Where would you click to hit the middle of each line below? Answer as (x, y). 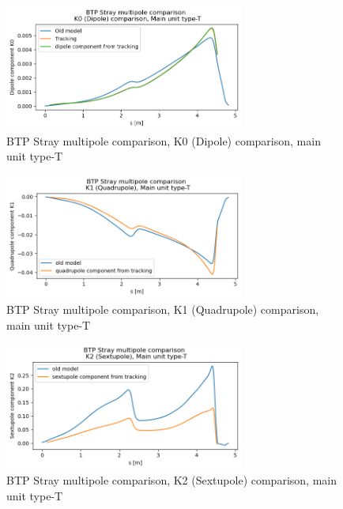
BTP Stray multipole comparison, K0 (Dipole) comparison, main (164, 140)
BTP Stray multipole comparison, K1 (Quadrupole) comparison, (163, 309)
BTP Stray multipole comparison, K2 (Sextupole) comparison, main (171, 480)
